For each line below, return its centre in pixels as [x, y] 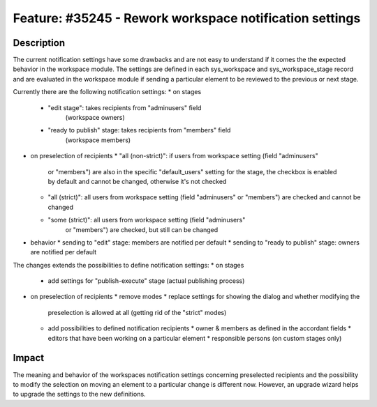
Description [39, 43]
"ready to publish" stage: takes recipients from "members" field [139, 130]
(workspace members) [98, 140]
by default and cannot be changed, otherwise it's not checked [137, 181]
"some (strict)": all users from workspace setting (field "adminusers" [147, 220]
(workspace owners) [95, 118]
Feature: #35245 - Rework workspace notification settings [187, 18]
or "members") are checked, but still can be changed [142, 229]
